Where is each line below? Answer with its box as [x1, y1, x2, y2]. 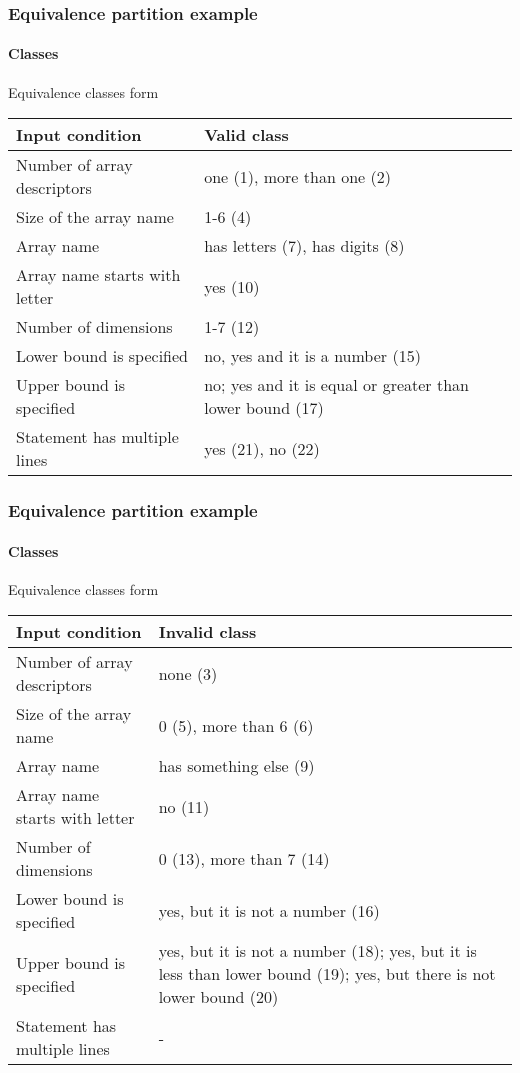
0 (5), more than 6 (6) [158, 713, 314, 737]
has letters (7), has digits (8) [204, 234, 405, 258]
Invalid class [158, 620, 257, 644]
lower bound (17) [204, 396, 324, 420]
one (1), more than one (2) [204, 164, 391, 188]
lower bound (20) [158, 985, 279, 1009]
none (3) [158, 661, 218, 685]
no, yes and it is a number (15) [204, 344, 421, 368]
